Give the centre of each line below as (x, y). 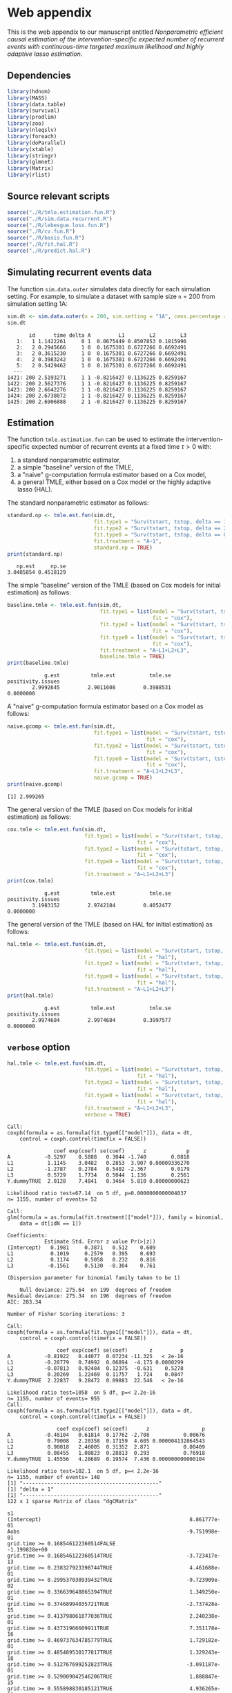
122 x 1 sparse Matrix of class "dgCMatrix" (72, 1502)
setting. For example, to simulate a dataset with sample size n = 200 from (111, 296)
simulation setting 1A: (37, 303)
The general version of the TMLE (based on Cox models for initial (100, 809)
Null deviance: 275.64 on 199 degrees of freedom (95, 1290)
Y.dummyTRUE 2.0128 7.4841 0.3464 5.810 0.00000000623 (98, 1181)
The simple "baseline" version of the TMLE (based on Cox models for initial (114, 586)
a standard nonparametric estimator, (69, 460)
